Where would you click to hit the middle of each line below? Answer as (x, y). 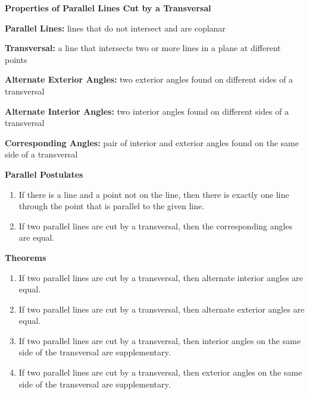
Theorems (26, 257)
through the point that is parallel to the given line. (112, 206)
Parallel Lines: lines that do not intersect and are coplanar (115, 28)
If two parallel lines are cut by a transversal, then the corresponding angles (155, 226)
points (16, 59)
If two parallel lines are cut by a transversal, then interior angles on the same (160, 340)
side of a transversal (41, 154)
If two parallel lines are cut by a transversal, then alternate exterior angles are (162, 309)
